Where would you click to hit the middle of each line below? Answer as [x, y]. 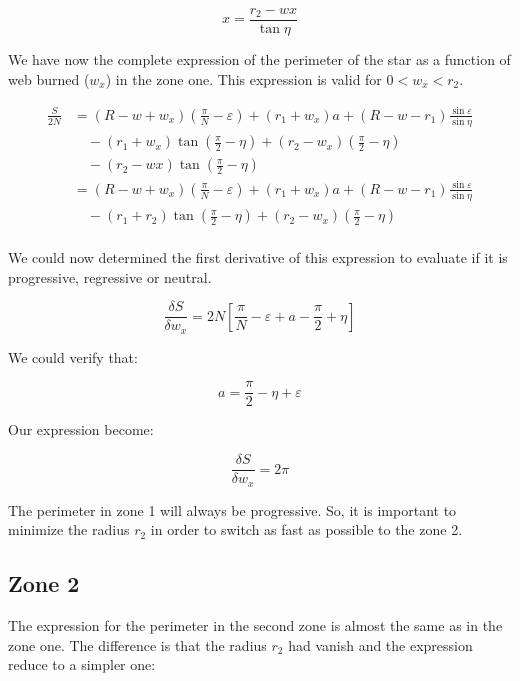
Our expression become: [81, 429]
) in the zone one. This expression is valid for [243, 78]
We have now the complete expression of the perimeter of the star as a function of [259, 59]
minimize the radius [69, 529]
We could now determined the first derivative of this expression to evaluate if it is [258, 257]
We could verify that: [73, 356]
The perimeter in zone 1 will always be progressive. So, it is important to [232, 509]
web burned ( [49, 78]
